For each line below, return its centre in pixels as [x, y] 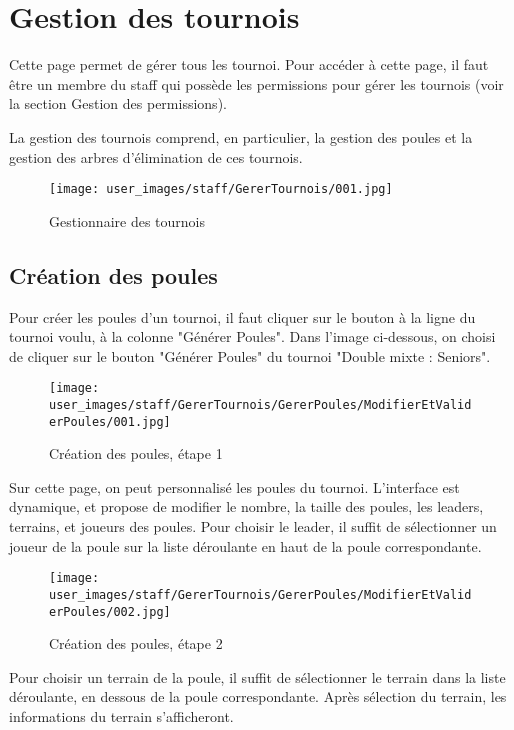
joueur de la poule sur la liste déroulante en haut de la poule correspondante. [245, 545]
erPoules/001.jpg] [110, 421]
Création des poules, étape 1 [136, 453]
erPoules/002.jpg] [110, 611]
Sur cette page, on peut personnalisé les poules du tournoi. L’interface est [234, 486]
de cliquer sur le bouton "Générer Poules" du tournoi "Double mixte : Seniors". [250, 355]
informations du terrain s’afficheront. [121, 716]
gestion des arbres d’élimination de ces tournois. [156, 156]
